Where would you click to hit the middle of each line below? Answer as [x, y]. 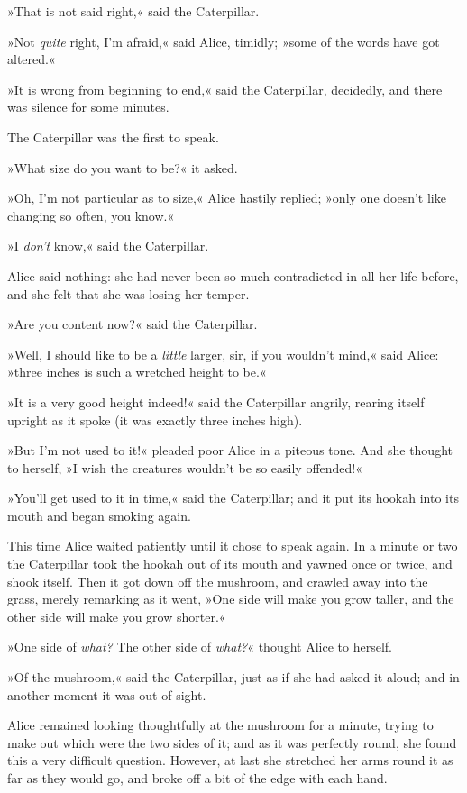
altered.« [32, 59]
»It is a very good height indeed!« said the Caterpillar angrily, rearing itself [216, 401]
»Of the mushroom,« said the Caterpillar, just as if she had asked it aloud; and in [233, 677]
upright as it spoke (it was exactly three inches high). [155, 419]
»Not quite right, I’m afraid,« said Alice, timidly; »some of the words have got [224, 41]
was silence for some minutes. [88, 107]
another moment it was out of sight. [107, 694]
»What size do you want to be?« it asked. [123, 167]
